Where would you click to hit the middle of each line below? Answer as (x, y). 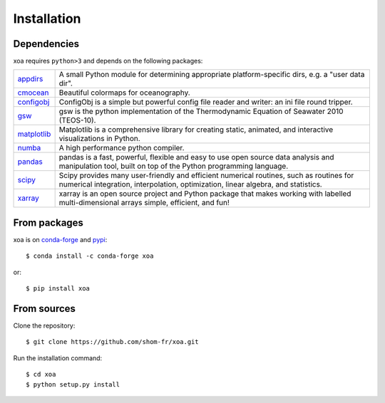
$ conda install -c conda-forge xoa (90, 256)
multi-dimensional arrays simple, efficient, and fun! (144, 203)
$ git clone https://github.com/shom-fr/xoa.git (112, 342)
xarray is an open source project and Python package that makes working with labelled (205, 194)
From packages (48, 223)
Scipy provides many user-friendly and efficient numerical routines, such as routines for (206, 176)
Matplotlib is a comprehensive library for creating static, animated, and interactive (196, 130)
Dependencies (46, 44)
